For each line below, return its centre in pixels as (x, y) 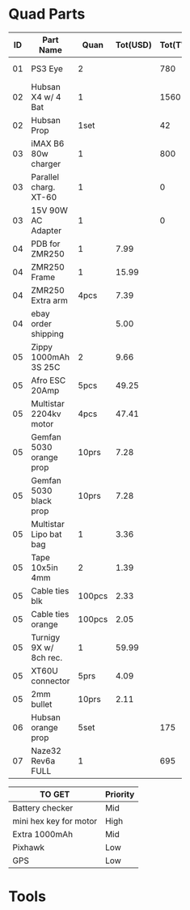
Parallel (45, 176)
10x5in (44, 568)
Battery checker (43, 808)
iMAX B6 (48, 143)
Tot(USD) (134, 45)
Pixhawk (29, 847)
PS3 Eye (47, 68)
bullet (42, 704)
